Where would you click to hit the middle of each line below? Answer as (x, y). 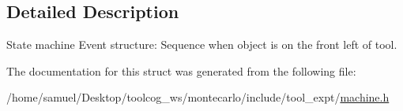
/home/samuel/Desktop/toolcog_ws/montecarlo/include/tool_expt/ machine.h (198, 97)
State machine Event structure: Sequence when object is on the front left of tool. (202, 44)
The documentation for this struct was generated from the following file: (181, 70)
